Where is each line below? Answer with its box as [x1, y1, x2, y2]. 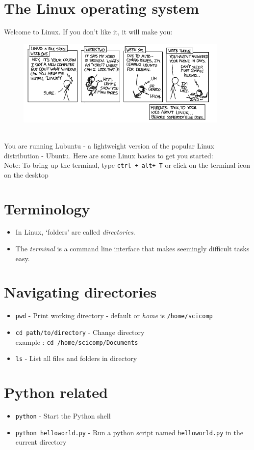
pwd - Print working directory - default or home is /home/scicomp [15, 310, 213, 321]
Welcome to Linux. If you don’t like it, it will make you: [4, 27, 173, 37]
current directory [15, 437, 67, 447]
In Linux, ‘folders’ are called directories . [15, 227, 135, 237]
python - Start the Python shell [15, 411, 111, 421]
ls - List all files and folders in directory [15, 353, 137, 363]
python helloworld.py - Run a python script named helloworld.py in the [15, 427, 243, 437]
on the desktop [4, 169, 49, 180]
